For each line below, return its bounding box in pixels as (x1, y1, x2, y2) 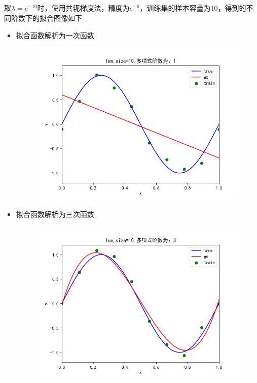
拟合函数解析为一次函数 (16, 29, 94, 40)
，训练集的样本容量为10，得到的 (139, 3, 246, 13)
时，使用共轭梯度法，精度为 (37, 3, 130, 13)
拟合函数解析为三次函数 (16, 208, 94, 219)
